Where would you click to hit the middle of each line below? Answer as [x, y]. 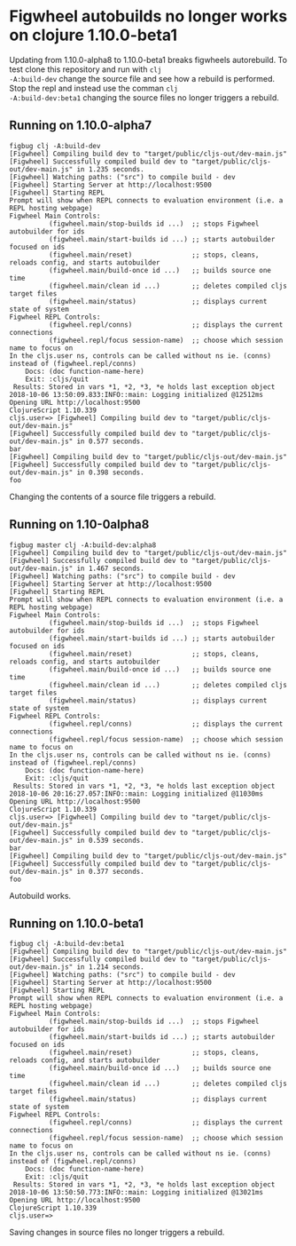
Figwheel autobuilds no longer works [148, 16]
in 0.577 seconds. [110, 441]
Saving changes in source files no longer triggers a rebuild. [117, 1233]
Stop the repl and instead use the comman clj [94, 88]
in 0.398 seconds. [110, 472]
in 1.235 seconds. [110, 169]
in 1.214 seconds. [110, 967]
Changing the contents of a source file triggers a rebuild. [113, 496]
